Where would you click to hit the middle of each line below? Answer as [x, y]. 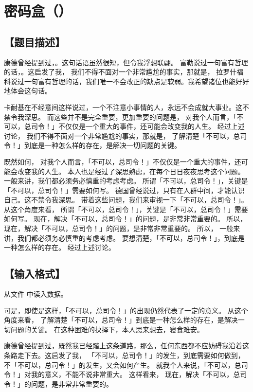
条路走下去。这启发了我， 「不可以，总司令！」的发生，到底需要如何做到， [124, 355]
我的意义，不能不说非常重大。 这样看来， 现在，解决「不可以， [132, 374]
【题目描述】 [35, 42]
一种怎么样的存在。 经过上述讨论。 [60, 247]
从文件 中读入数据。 [36, 294]
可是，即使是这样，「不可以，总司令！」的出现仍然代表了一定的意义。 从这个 [126, 310]
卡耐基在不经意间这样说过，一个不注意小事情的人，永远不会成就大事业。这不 [126, 107]
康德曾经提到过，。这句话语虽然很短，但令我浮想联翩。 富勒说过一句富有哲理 [126, 62]
